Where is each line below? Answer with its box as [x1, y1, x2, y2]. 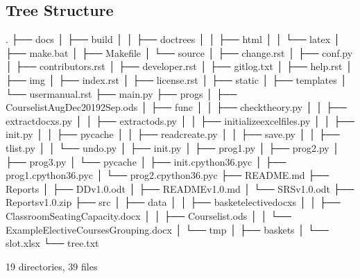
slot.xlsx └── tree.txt [6, 236, 99, 250]
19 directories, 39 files [6, 259, 98, 273]
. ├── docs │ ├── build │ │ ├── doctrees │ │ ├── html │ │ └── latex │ [6, 32, 341, 46]
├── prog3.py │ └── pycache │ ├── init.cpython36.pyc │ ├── [6, 154, 286, 168]
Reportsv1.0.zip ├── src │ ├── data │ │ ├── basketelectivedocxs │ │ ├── [6, 195, 341, 209]
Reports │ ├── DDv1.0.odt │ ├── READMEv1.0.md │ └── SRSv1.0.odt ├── [6, 181, 354, 196]
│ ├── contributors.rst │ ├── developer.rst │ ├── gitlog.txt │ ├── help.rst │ [6, 59, 353, 73]
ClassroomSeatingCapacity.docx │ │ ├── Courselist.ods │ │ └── [6, 208, 291, 223]
